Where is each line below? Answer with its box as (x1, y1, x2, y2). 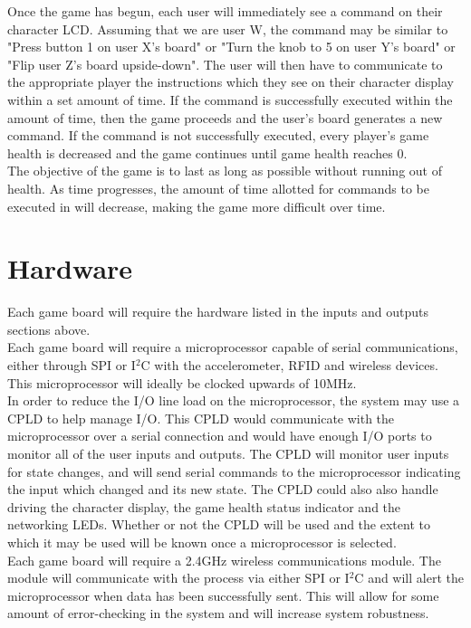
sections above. (7, 319, 91, 338)
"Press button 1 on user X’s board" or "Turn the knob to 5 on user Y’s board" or (7, 37, 456, 56)
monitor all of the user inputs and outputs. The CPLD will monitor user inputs (7, 444, 449, 462)
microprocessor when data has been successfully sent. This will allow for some (7, 585, 439, 604)
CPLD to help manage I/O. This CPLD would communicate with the (7, 408, 395, 427)
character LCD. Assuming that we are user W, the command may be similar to (7, 19, 448, 38)
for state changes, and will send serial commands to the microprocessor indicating (7, 461, 461, 481)
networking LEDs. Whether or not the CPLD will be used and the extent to (7, 515, 430, 534)
